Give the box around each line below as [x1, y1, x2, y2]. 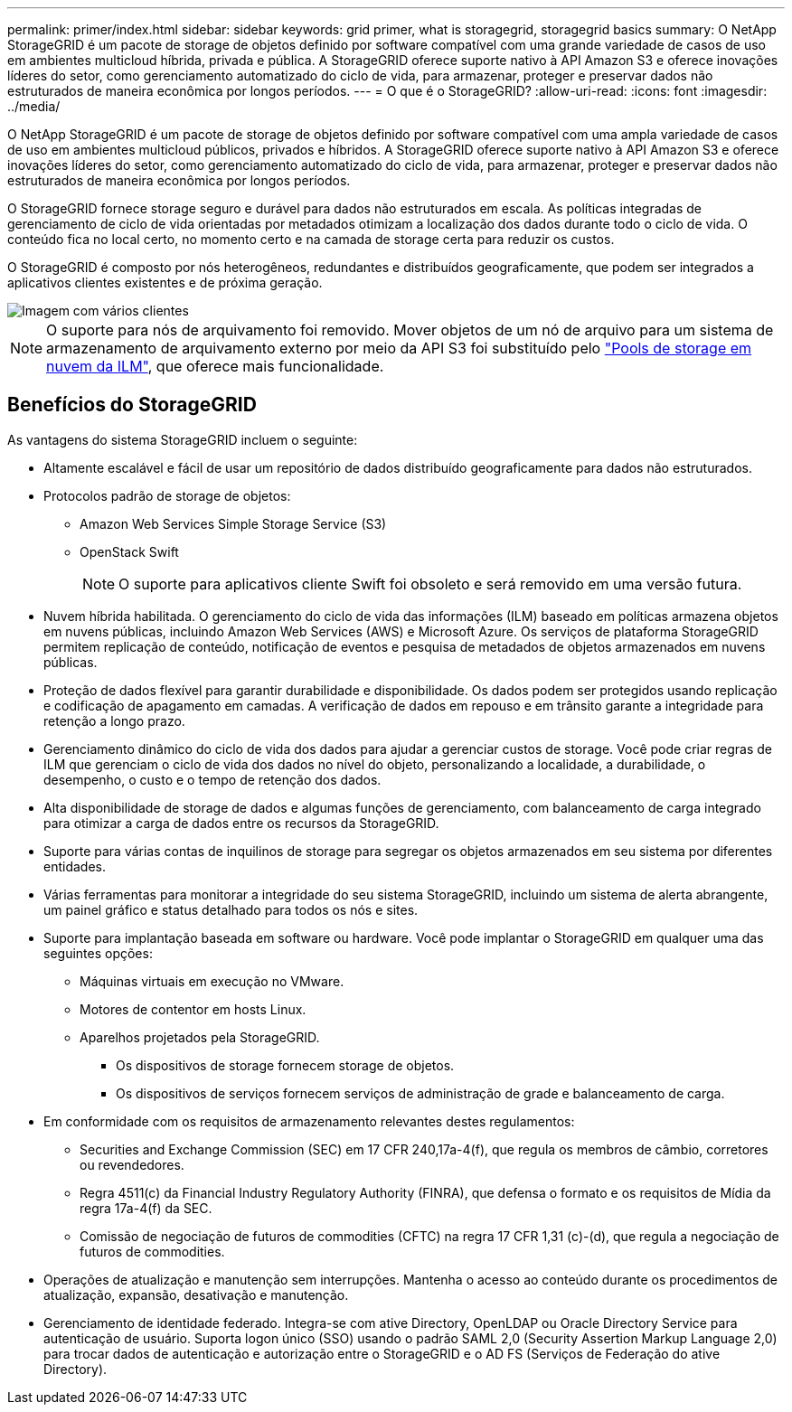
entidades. [43, 858, 106, 874]
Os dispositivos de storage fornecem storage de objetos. [116, 1057, 455, 1073]
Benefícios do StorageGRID [7, 393, 257, 417]
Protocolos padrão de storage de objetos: [43, 487, 291, 504]
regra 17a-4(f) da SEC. [80, 1200, 212, 1216]
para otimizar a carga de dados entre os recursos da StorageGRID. [43, 814, 439, 831]
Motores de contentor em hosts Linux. [80, 1001, 306, 1017]
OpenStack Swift [80, 543, 179, 560]
